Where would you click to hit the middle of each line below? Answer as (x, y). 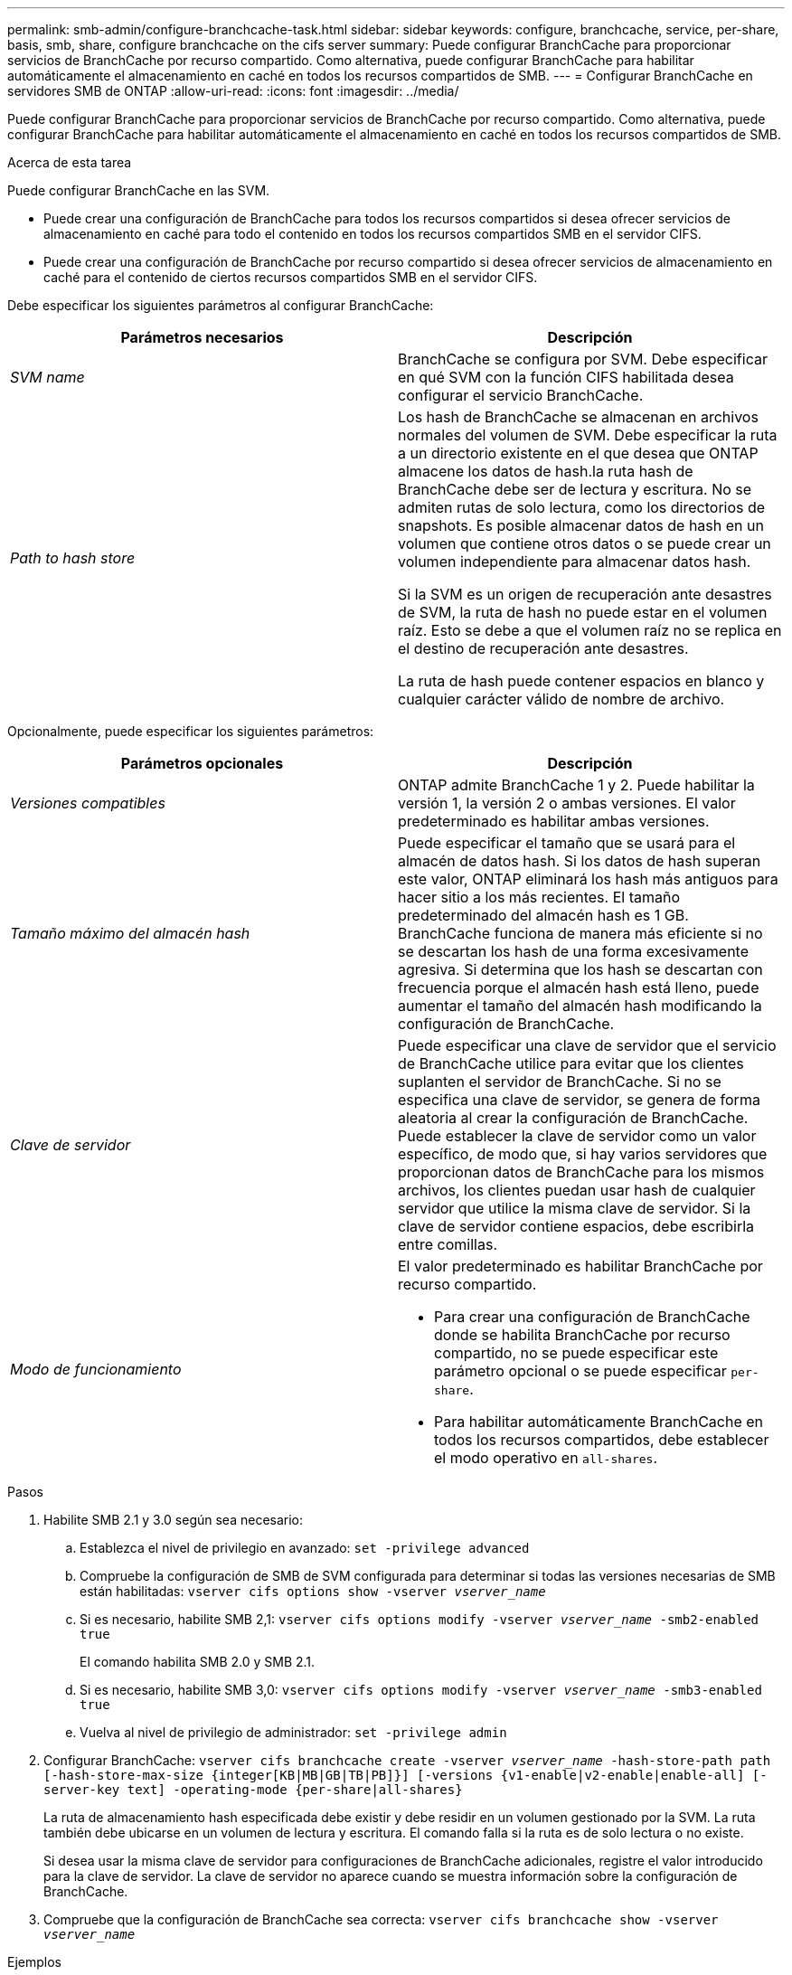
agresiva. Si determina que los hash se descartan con (580, 969)
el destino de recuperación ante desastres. (543, 648)
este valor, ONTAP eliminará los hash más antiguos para (588, 879)
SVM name (47, 377)
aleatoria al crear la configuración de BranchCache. (573, 1118)
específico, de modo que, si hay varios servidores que (583, 1154)
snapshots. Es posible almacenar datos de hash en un (581, 525)
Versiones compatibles (88, 803)
